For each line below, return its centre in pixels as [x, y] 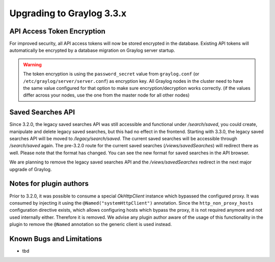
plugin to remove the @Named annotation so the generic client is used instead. [91, 224]
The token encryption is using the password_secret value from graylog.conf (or [111, 74]
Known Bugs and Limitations [56, 239]
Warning [32, 64]
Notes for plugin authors [49, 184]
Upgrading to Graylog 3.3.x [68, 13]
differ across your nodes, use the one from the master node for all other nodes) [106, 95]
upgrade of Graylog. [31, 169]
